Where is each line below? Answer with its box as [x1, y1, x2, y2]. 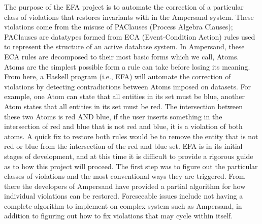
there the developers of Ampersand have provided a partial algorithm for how [4, 180, 246, 191]
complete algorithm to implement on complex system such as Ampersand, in [4, 200, 242, 211]
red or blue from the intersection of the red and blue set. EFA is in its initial [4, 141, 243, 151]
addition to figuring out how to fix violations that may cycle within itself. [4, 210, 233, 221]
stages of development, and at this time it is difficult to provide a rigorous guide [4, 150, 253, 161]
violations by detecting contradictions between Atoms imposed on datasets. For [4, 81, 251, 91]
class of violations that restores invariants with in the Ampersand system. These [4, 11, 254, 22]
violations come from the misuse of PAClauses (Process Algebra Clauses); [4, 21, 233, 32]
